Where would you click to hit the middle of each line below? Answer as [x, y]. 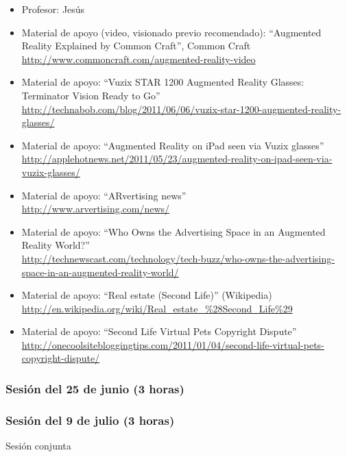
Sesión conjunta [38, 446]
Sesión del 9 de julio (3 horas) [90, 420]
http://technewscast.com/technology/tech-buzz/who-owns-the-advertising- [178, 258]
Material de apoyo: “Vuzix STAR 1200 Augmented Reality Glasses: [163, 82]
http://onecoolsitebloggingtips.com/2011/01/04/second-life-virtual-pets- [173, 344]
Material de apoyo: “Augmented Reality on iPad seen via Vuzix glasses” [173, 145]
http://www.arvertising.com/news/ [96, 209]
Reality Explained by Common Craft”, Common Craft [136, 46]
